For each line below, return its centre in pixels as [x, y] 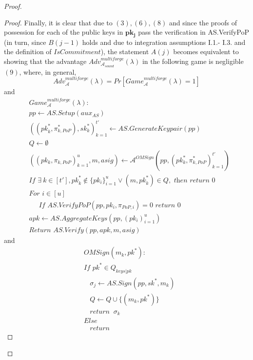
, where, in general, [48, 71]
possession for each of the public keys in [64, 32]
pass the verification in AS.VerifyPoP [194, 32]
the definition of [28, 51]
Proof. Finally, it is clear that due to [58, 22]
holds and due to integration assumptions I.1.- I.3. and [164, 42]
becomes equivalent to [206, 51]
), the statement [125, 51]
